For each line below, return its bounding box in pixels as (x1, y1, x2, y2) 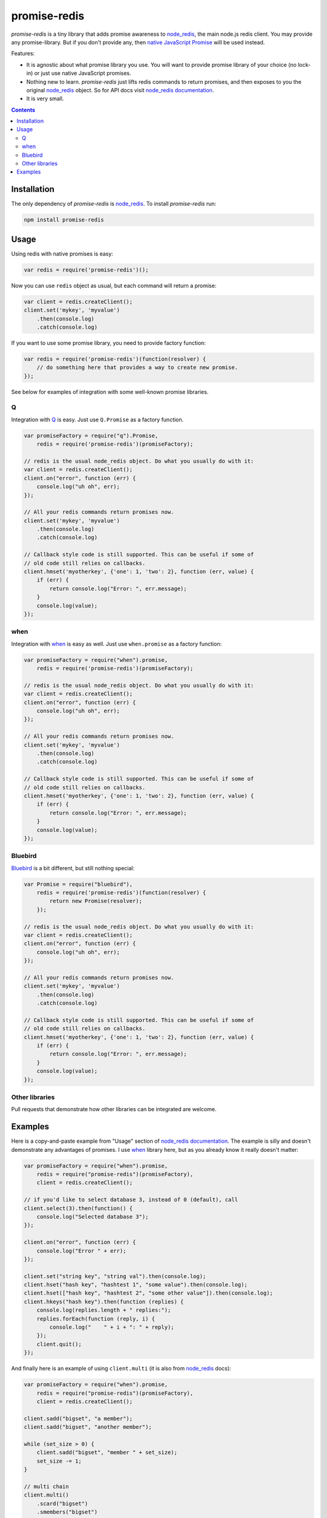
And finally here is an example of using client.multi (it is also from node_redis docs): (11, 1365, 231, 1372)
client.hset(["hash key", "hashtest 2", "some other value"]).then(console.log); (24, 1290, 274, 1296)
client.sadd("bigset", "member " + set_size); (36, 1449, 178, 1456)
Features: (11, 50, 35, 57)
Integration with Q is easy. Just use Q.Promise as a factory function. (11, 416, 184, 423)
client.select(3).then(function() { (24, 1205, 133, 1211)
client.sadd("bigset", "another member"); (24, 1424, 152, 1431)
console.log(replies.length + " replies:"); (36, 1307, 171, 1314)
